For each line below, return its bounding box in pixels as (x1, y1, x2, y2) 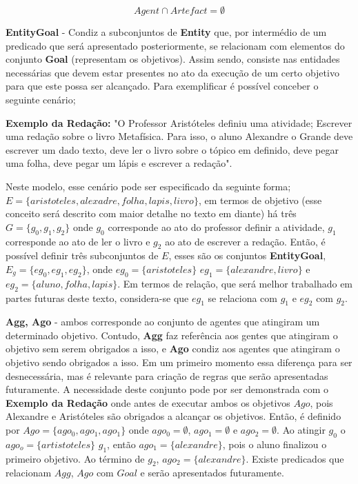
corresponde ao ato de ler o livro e (6, 234, 150, 248)
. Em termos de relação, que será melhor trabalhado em (117, 276, 353, 290)
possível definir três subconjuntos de (6, 248, 159, 263)
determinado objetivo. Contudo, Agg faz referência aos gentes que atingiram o (6, 327, 338, 342)
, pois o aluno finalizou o (222, 436, 327, 451)
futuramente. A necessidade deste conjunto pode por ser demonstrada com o (6, 382, 328, 396)
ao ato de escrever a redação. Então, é (165, 234, 326, 248)
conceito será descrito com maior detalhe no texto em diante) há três (6, 206, 297, 221)
